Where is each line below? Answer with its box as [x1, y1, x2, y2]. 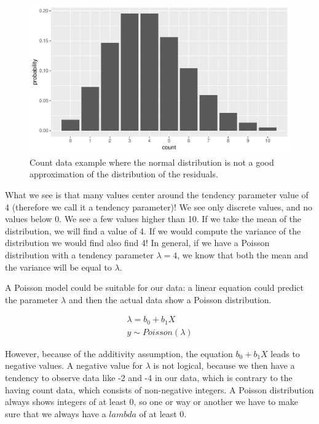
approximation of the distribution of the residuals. [30, 168, 218, 180]
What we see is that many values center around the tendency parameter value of [5, 188, 309, 201]
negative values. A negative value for [5, 359, 143, 372]
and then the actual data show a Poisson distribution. [68, 293, 272, 306]
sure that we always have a [5, 407, 106, 420]
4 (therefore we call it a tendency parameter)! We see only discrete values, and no [5, 200, 313, 213]
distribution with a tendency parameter [5, 248, 154, 261]
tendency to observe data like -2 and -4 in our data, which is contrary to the [5, 371, 293, 384]
